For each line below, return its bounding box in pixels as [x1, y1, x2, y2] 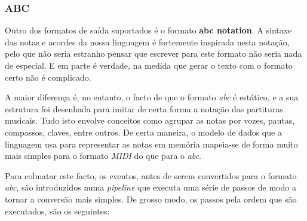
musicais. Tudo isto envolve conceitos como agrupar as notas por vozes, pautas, [5, 114, 295, 127]
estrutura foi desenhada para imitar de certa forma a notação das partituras [5, 102, 283, 115]
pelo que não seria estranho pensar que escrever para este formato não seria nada [5, 47, 302, 60]
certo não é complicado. [5, 70, 91, 83]
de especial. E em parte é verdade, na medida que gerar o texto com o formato [5, 59, 293, 71]
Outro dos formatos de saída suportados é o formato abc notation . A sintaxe [5, 24, 292, 36]
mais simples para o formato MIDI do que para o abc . [5, 149, 201, 162]
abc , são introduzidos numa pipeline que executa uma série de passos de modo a [5, 181, 296, 194]
